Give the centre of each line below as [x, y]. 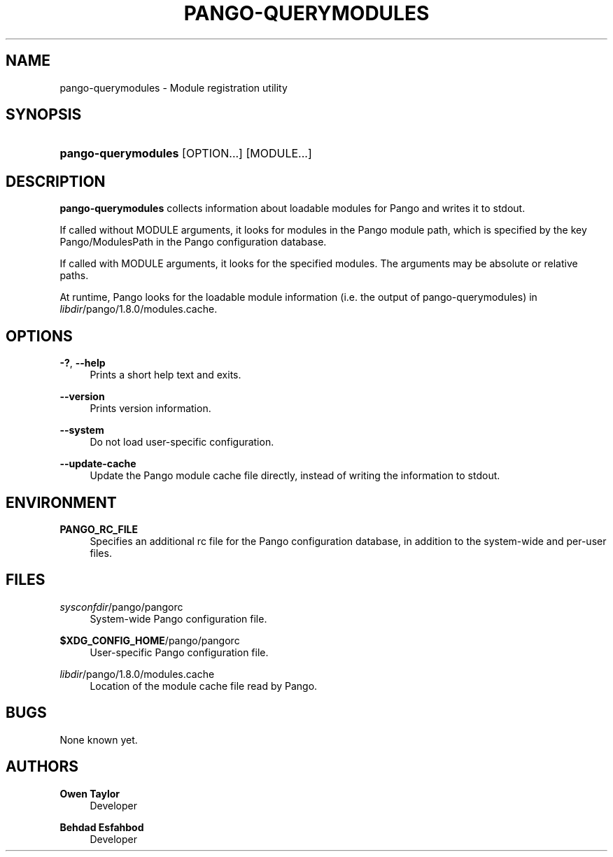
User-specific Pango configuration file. [179, 652]
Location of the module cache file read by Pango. [204, 686]
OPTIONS [39, 336]
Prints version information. [150, 409]
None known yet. [99, 739]
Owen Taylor [90, 793]
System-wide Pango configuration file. [178, 618]
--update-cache [98, 464]
